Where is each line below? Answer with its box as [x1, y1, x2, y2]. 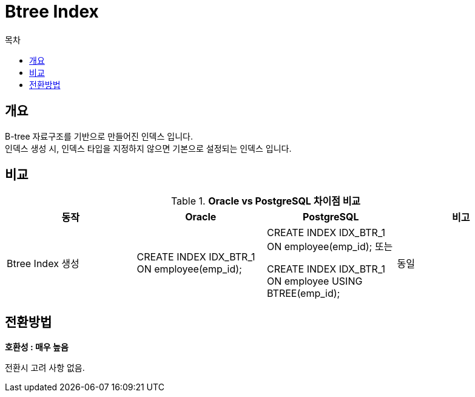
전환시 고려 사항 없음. [5, 362, 85, 373]
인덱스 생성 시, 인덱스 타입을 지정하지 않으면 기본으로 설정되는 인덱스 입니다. [5, 143, 292, 154]
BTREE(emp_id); [267, 287, 340, 300]
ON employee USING [267, 275, 363, 288]
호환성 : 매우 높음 [5, 342, 69, 353]
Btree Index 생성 [7, 257, 79, 270]
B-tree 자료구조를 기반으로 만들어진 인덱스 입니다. [5, 131, 193, 141]
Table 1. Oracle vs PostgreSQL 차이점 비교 [170, 195, 361, 208]
